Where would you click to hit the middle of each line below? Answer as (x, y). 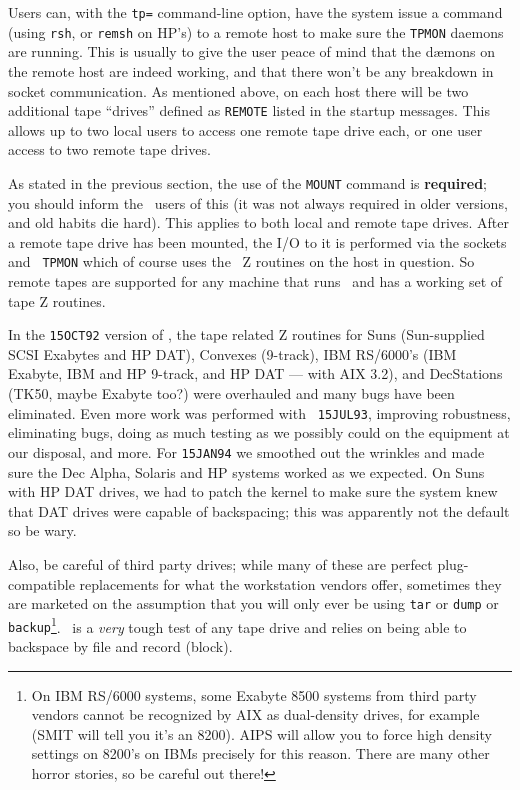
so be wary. (42, 530)
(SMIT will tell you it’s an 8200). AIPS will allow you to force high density (261, 733)
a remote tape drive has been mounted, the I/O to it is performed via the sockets (257, 241)
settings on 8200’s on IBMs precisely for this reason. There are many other (260, 753)
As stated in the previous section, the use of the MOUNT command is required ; (248, 182)
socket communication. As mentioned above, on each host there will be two (238, 90)
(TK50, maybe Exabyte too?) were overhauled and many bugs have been (231, 393)
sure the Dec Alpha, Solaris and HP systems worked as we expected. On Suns (246, 471)
